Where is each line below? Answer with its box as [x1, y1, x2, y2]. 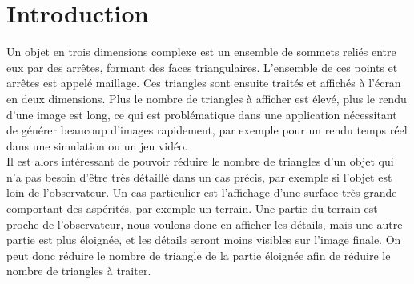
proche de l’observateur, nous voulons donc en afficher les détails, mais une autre [6, 215, 403, 232]
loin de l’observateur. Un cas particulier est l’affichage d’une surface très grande [6, 184, 397, 201]
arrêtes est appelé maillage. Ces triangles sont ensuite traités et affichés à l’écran [6, 74, 401, 91]
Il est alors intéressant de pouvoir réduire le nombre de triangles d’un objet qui [6, 153, 394, 170]
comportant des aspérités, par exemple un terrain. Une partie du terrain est [6, 200, 378, 217]
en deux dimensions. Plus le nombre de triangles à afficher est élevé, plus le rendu [6, 90, 407, 106]
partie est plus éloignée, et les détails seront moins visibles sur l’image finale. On [6, 231, 401, 248]
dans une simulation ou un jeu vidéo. [6, 137, 188, 154]
